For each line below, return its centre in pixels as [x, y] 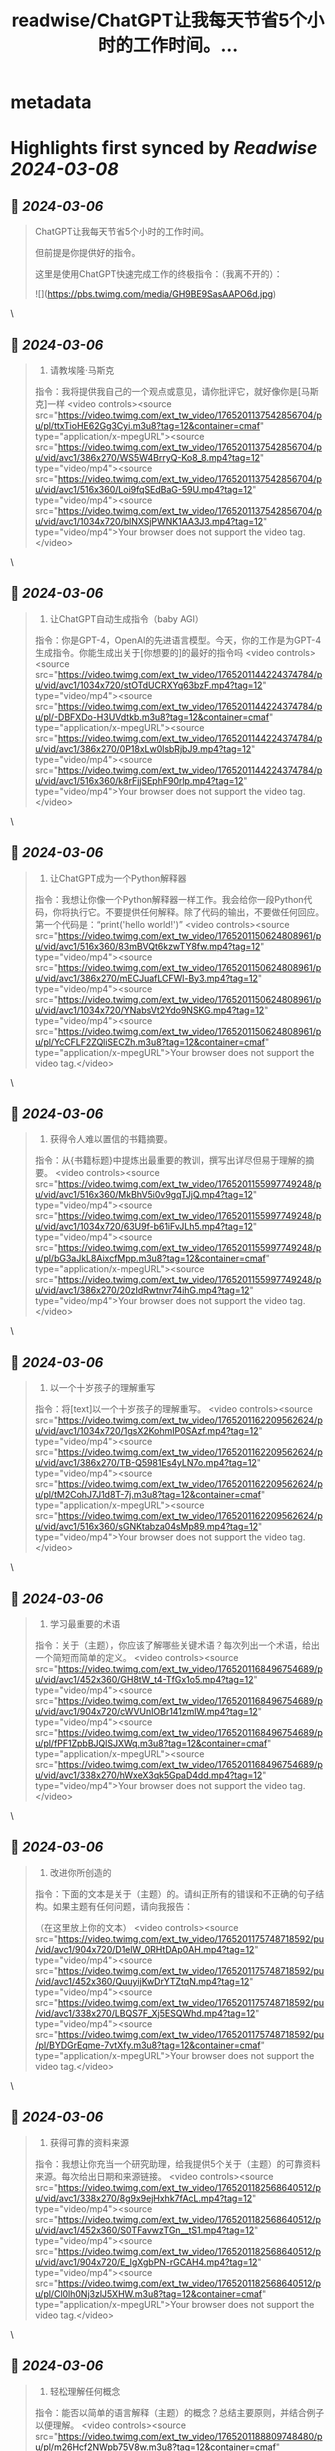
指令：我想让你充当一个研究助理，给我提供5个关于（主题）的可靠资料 [178, 2163]
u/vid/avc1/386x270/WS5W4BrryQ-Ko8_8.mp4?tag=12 [147, 457]
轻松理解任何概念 [85, 2391]
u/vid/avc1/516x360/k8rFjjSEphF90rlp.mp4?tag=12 [139, 780]
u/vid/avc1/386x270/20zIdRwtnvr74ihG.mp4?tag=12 [142, 1290]
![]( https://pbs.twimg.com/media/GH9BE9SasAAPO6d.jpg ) [155, 294]
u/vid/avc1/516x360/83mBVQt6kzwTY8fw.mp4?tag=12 [147, 946]
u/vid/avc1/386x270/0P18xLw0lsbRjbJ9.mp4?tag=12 [143, 748]
